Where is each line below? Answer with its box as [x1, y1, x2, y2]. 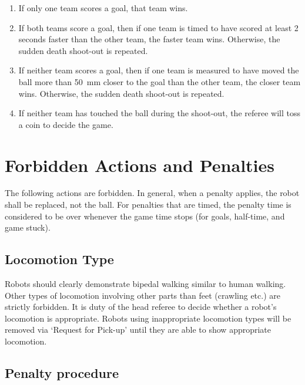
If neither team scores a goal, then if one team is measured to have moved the [18, 64, 299, 76]
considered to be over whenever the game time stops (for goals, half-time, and [5, 210, 285, 222]
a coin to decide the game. [18, 118, 113, 130]
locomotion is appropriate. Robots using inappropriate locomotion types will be [5, 312, 291, 324]
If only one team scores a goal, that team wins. [18, 2, 188, 13]
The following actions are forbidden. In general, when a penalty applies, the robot [5, 187, 300, 199]
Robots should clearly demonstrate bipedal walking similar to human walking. [5, 278, 286, 290]
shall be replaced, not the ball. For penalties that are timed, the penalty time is [5, 198, 291, 211]
